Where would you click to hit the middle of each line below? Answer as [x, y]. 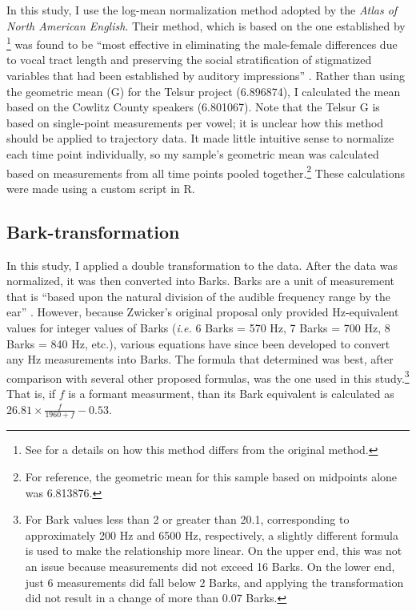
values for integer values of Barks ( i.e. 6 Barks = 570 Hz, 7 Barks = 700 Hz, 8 [198, 328]
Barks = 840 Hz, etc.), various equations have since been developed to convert [198, 343]
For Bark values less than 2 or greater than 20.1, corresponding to [187, 519]
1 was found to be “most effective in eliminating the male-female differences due [202, 43]
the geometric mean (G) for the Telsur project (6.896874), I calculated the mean [204, 91]
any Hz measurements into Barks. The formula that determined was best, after [200, 359]
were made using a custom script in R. [101, 188]
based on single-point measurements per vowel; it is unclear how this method [195, 122]
